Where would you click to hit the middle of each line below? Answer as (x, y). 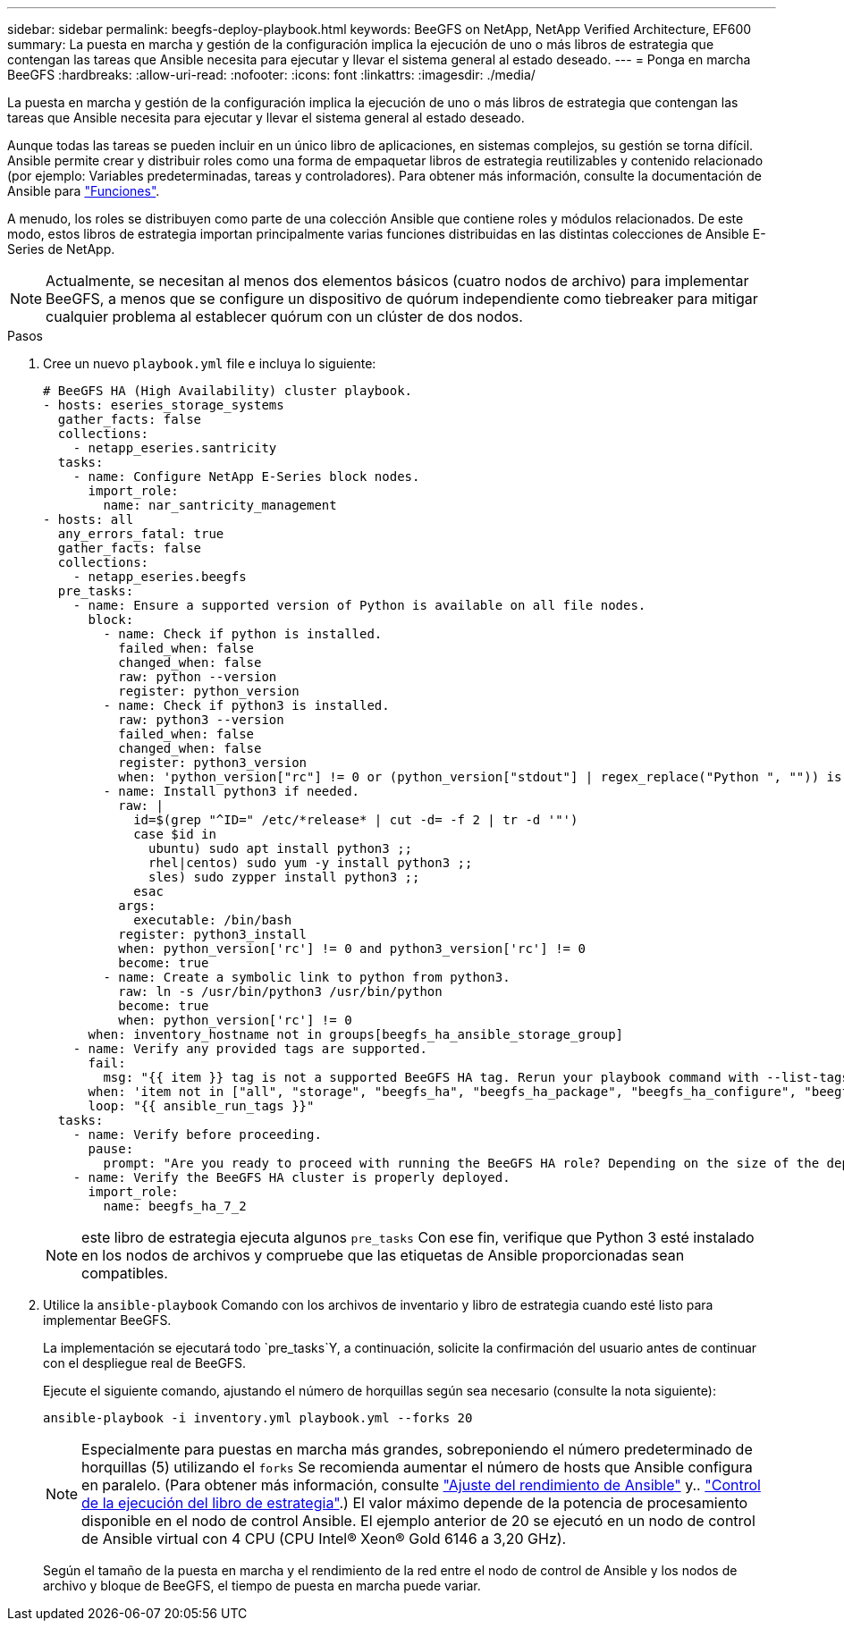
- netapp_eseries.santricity (175, 448)
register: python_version (209, 691)
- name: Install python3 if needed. (232, 791)
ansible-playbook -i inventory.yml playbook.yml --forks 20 (258, 1418)
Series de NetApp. (61, 249)
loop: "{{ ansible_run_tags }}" (201, 1106)
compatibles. (125, 1273)
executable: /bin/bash (213, 920)
